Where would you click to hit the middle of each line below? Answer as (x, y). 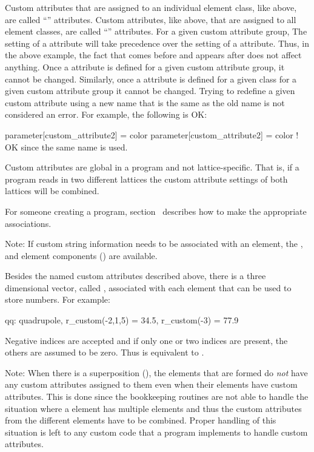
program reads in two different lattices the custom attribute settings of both (146, 179)
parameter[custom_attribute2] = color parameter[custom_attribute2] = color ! (152, 134)
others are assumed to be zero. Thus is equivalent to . (105, 352)
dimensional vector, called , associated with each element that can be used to (148, 287)
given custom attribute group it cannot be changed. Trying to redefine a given (150, 91)
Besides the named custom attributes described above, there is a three (135, 276)
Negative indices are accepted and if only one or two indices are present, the (146, 340)
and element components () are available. (81, 255)
